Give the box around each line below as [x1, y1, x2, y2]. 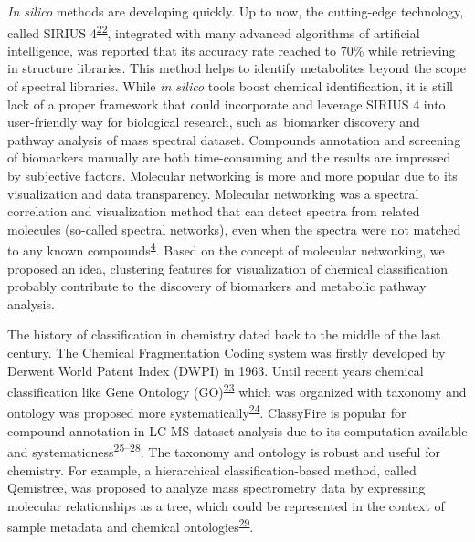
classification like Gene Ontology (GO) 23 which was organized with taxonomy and [7, 380, 467, 401]
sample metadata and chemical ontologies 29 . [7, 515, 254, 536]
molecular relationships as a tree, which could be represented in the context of [7, 495, 445, 515]
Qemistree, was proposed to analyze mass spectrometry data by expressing [7, 478, 426, 497]
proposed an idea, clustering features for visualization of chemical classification [7, 258, 449, 277]
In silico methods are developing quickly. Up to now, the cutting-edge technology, [7, 2, 464, 20]
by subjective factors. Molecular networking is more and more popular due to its [7, 166, 458, 184]
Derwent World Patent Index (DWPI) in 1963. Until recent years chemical [7, 360, 424, 380]
